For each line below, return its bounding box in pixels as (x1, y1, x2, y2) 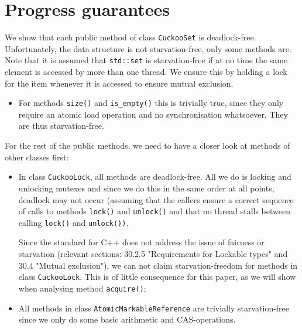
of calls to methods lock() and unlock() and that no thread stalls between (18, 205, 290, 217)
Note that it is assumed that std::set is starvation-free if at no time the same (5, 54, 288, 66)
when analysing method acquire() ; (18, 282, 146, 294)
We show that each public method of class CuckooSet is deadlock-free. (5, 31, 256, 43)
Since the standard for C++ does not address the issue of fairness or (18, 236, 265, 248)
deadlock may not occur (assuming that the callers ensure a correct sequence (18, 193, 294, 205)
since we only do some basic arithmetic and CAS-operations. (18, 313, 236, 325)
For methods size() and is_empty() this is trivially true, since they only (18, 97, 284, 109)
